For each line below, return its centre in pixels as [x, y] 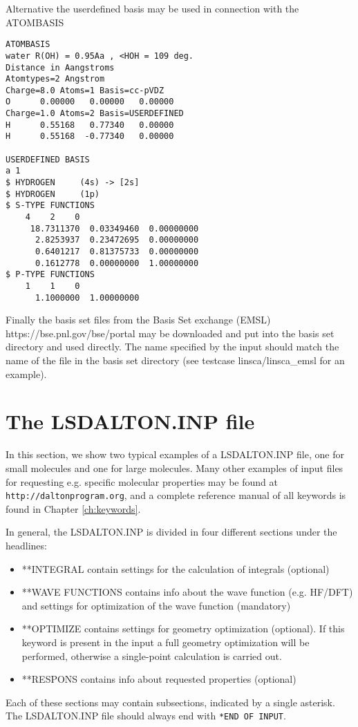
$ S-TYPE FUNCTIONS [50, 206]
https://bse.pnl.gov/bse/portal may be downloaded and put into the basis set [170, 333]
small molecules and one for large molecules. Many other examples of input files [175, 468]
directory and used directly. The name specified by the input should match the [172, 347]
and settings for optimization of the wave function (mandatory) [156, 605]
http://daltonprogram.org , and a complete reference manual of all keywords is [176, 495]
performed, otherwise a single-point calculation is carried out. [152, 655]
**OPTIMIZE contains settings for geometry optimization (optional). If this [183, 629]
